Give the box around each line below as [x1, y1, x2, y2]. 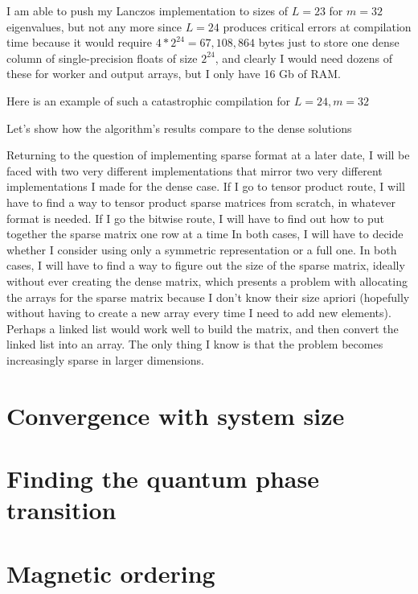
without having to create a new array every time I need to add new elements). [6, 304, 391, 321]
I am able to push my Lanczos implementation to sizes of [6, 2, 289, 19]
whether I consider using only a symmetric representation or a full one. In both [6, 241, 397, 258]
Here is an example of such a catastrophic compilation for [6, 92, 291, 109]
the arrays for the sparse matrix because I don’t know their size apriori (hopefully [6, 288, 410, 305]
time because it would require [6, 34, 152, 51]
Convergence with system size [6, 398, 345, 431]
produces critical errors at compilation [223, 18, 412, 35]
